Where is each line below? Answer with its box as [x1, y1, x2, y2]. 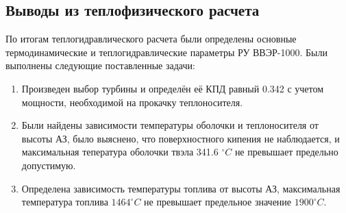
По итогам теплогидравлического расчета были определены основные [5, 32, 297, 46]
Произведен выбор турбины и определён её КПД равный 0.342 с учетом [21, 81, 324, 95]
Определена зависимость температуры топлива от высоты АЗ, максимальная [21, 181, 341, 195]
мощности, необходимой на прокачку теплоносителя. [21, 95, 243, 109]
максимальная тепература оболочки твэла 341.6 [21, 145, 219, 159]
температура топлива [21, 195, 108, 209]
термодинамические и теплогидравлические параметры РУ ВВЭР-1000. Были [5, 45, 328, 59]
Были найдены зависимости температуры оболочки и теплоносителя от [21, 118, 319, 132]
